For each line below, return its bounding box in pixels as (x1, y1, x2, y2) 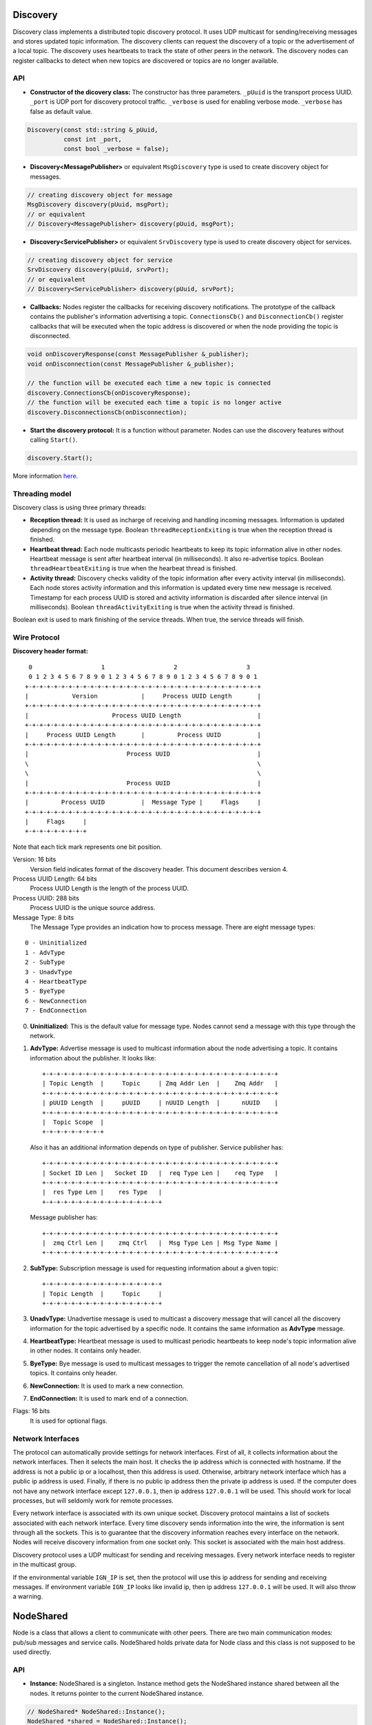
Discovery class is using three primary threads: (12, 504, 147, 512)
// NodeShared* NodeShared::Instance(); (27, 1708, 165, 1715)
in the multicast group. (12, 1560, 77, 1569)
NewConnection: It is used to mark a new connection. (30, 1381, 185, 1390)
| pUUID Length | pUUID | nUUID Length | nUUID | (42, 1099, 278, 1107)
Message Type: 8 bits (12, 913, 74, 921)
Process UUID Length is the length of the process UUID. (30, 884, 189, 893)
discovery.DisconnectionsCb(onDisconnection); (27, 408, 187, 416)
